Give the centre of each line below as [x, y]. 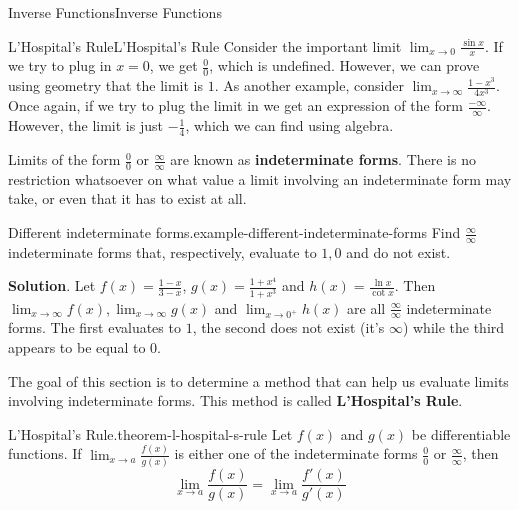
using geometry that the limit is [106, 85]
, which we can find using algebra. [289, 125]
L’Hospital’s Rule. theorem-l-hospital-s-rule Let [150, 433]
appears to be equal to [77, 347]
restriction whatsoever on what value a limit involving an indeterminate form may [260, 178]
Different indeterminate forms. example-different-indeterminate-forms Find [234, 232]
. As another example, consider [309, 85]
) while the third [453, 327]
